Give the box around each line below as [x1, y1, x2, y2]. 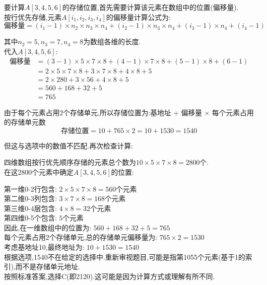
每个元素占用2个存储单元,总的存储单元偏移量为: [4, 232, 157, 242]
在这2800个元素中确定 [4, 166, 73, 177]
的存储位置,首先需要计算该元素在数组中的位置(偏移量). [62, 2, 239, 12]
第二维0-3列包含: [4, 193, 57, 204]
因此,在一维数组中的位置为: [4, 222, 91, 232]
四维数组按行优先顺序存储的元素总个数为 [4, 157, 136, 167]
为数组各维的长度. [83, 36, 141, 47]
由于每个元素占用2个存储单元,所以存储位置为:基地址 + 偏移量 [4, 107, 202, 117]
